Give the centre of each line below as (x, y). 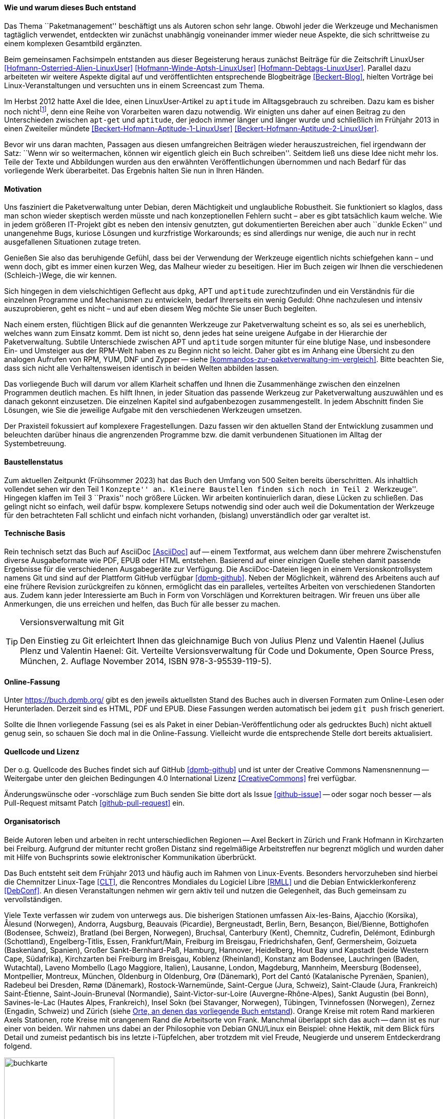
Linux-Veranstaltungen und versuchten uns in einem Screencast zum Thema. (134, 85)
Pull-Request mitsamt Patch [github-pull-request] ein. (95, 803)
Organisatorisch (32, 821)
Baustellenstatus (34, 462)
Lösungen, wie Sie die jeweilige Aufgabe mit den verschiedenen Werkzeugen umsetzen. (153, 410)
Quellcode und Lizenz (42, 751)
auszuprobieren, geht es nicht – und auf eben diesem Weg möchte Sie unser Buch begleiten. (161, 309)
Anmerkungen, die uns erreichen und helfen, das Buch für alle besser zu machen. (142, 604)
